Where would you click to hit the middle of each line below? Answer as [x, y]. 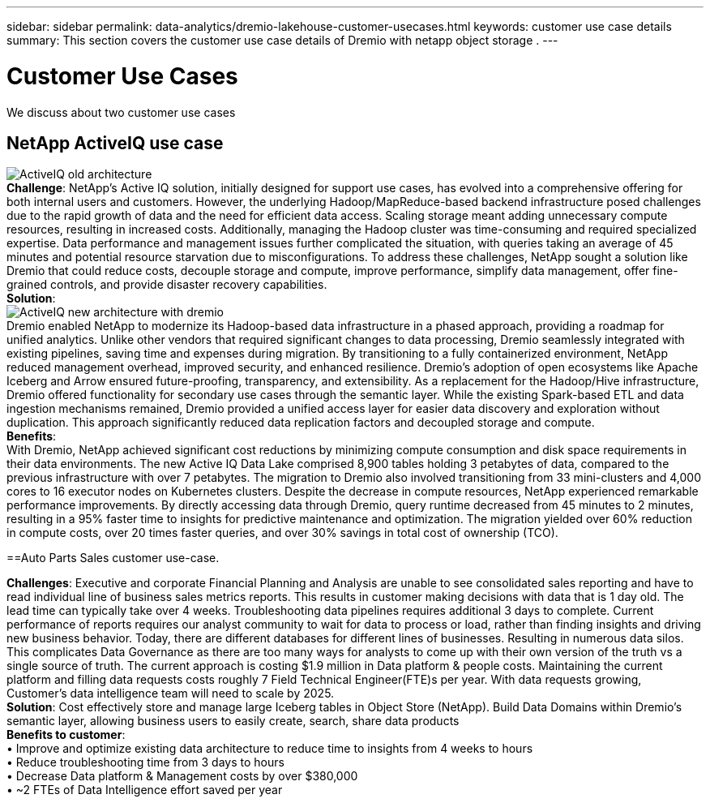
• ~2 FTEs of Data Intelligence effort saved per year [145, 790]
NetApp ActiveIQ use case [115, 143]
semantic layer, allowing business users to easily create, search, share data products [233, 721]
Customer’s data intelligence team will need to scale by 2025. [171, 693]
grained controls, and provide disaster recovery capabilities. [167, 285]
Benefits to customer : [66, 735]
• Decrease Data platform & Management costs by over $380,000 [182, 776]
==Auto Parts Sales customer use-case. [113, 558]
